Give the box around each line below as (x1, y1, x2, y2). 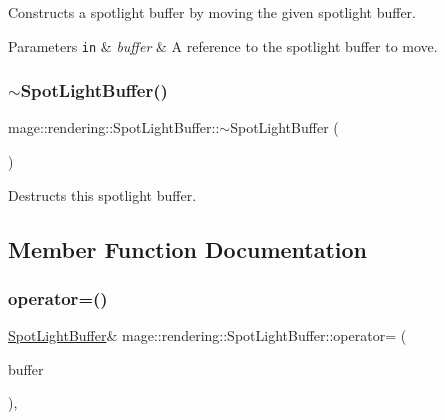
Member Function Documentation (8, 233, 368, 264)
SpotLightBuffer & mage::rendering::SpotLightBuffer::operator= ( (8, 325, 407, 346)
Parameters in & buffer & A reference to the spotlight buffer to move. (8, 35, 438, 56)
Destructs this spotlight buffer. (8, 184, 197, 205)
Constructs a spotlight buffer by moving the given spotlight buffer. (8, 2, 417, 22)
